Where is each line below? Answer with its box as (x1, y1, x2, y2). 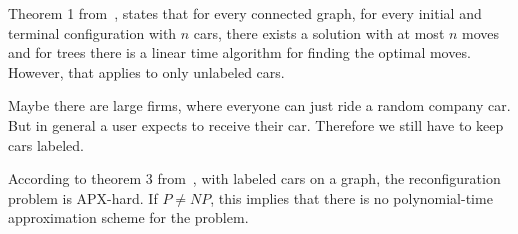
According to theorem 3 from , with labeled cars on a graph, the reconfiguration (8, 168, 501, 189)
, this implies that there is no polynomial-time (210, 187, 493, 208)
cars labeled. (8, 134, 84, 155)
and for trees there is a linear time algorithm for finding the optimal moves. (8, 42, 471, 63)
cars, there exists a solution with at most (193, 22, 445, 43)
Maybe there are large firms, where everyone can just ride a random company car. (8, 95, 511, 116)
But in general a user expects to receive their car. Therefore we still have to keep (8, 114, 504, 135)
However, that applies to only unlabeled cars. (8, 61, 285, 82)
